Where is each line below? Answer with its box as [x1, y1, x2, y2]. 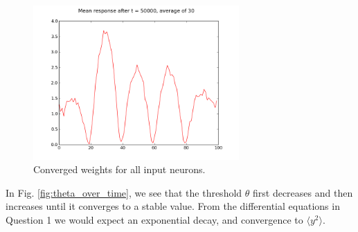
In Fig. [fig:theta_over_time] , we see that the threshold [6, 185, 242, 199]
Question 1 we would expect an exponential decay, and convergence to [6, 212, 303, 226]
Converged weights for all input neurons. [33, 162, 206, 177]
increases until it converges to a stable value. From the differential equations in [6, 199, 340, 213]
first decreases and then [253, 185, 353, 199]
